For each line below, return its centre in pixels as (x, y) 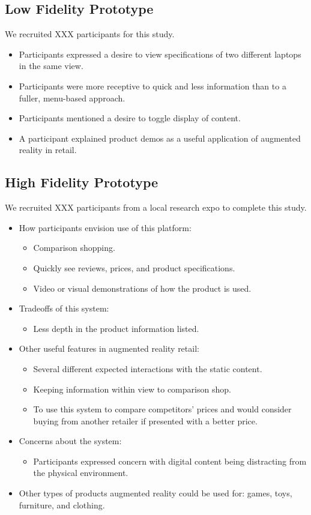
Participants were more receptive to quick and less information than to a (152, 86)
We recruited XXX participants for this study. (90, 34)
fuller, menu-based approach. (72, 98)
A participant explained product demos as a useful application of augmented (160, 138)
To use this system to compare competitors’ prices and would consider (162, 409)
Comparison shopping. (74, 248)
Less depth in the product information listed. (116, 328)
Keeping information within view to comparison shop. (132, 389)
